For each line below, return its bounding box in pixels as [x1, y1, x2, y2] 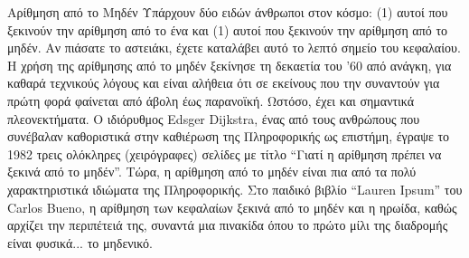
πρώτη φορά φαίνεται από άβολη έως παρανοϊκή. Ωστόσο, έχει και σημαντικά [7, 91, 415, 110]
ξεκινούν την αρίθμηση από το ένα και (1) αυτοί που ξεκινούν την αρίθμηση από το [7, 20, 448, 39]
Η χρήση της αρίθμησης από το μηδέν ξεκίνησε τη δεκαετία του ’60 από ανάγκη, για [7, 55, 452, 74]
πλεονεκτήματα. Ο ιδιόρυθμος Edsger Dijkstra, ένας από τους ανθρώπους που [7, 109, 420, 128]
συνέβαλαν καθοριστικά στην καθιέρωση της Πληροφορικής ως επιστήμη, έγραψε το [7, 127, 450, 146]
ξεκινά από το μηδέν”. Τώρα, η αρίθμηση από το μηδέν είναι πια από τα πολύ [7, 162, 417, 181]
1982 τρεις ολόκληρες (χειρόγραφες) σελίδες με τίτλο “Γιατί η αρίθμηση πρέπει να [7, 144, 442, 163]
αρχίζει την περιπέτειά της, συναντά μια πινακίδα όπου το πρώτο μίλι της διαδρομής [7, 215, 448, 234]
